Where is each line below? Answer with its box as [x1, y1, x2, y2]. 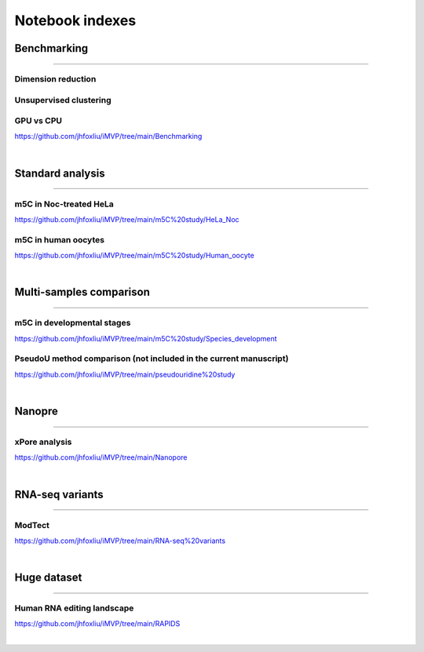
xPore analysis [14, 436, 72, 447]
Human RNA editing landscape [14, 603, 134, 614]
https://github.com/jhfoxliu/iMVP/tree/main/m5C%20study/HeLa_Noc [14, 214, 239, 224]
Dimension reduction [14, 73, 97, 84]
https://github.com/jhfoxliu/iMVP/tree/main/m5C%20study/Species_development [14, 333, 278, 343]
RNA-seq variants [14, 487, 104, 501]
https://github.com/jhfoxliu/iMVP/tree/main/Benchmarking [14, 132, 203, 141]
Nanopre [14, 405, 58, 418]
